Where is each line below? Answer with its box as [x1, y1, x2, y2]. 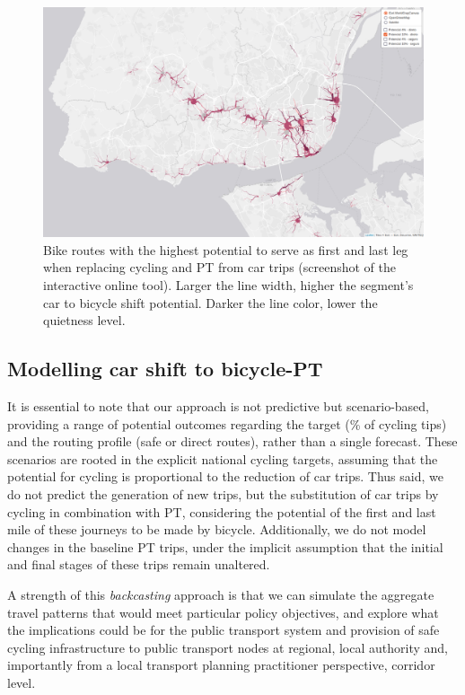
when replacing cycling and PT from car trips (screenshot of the [43, 258, 397, 277]
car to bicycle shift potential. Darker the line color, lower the [43, 293, 378, 312]
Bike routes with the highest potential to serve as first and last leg [43, 240, 408, 259]
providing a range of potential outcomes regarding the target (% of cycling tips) [7, 414, 447, 433]
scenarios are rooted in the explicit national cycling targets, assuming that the [7, 449, 438, 468]
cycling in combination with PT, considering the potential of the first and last [7, 502, 436, 521]
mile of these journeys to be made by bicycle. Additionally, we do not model [7, 520, 426, 539]
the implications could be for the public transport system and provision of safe [7, 620, 440, 639]
